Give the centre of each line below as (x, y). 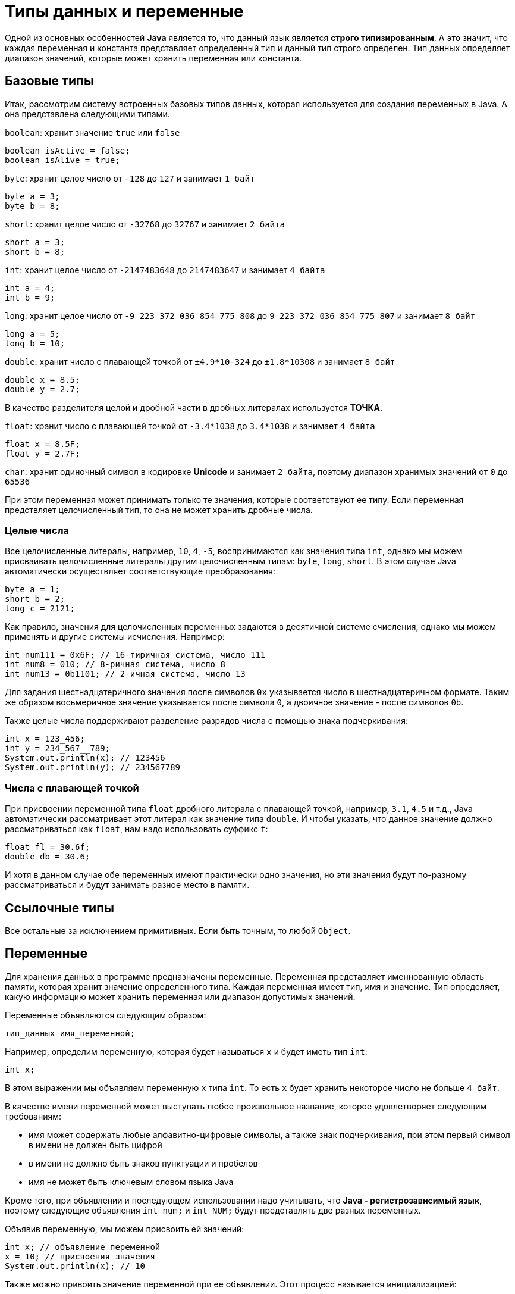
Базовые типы (49, 81)
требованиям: (33, 1116)
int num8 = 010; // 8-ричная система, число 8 (115, 665)
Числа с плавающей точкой (72, 788)
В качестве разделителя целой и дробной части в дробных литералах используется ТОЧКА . (194, 407)
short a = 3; (35, 242)
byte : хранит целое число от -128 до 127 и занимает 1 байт (130, 178)
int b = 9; (30, 297)
